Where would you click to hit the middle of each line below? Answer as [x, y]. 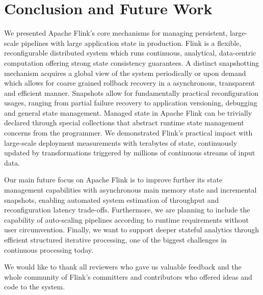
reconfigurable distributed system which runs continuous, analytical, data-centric [130, 53]
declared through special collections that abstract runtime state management [124, 123]
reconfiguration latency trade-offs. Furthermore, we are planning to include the [127, 210]
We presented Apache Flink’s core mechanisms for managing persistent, [116, 33]
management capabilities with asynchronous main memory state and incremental [130, 190]
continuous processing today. [49, 249]
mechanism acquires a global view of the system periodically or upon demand [125, 73]
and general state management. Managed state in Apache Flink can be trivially [128, 112]
